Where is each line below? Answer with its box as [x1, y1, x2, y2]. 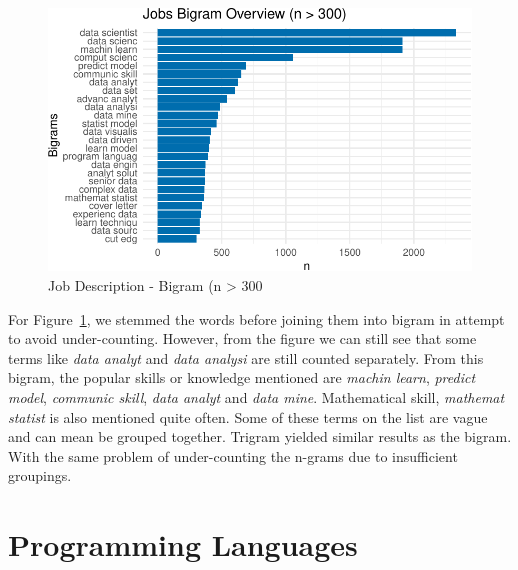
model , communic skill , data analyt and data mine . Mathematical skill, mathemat [8, 386, 505, 407]
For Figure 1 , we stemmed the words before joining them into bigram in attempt [8, 308, 505, 329]
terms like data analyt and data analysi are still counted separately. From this [8, 347, 484, 368]
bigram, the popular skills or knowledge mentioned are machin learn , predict [8, 367, 476, 388]
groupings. [8, 465, 72, 486]
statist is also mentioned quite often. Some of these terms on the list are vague [8, 406, 488, 427]
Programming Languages [8, 524, 358, 565]
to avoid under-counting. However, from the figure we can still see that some [8, 328, 477, 349]
